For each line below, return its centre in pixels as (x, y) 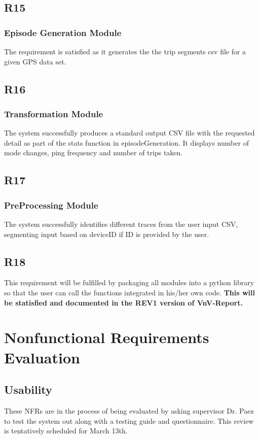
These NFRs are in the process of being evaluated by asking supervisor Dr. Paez (129, 410)
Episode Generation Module (63, 32)
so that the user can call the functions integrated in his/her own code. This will (130, 292)
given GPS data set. (35, 61)
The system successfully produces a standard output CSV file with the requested (129, 133)
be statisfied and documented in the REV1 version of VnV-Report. (123, 302)
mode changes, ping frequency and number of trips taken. (94, 153)
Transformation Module (54, 113)
